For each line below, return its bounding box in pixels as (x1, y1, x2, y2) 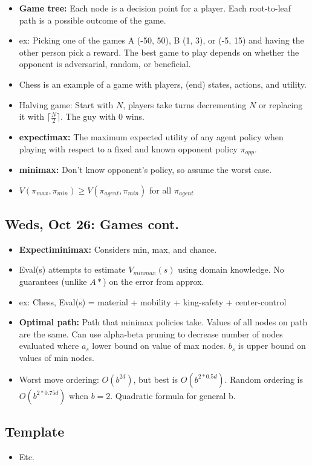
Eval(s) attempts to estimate (19, 263, 126, 276)
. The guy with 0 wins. (60, 110, 145, 123)
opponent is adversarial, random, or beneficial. (19, 57, 191, 70)
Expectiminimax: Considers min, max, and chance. (19, 242, 217, 255)
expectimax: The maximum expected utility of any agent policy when (19, 130, 284, 143)
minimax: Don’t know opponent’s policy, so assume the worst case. (19, 163, 272, 176)
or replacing (258, 98, 303, 111)
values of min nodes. (19, 351, 95, 363)
